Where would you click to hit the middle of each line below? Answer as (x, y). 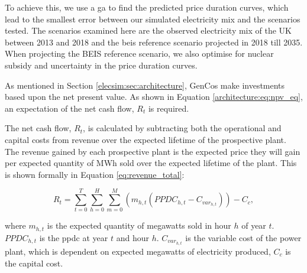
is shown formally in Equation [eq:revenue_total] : (95, 174)
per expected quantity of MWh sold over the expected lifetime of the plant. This (151, 163)
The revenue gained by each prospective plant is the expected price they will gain (153, 151)
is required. (169, 108)
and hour (133, 237)
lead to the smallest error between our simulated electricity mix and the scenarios (153, 19)
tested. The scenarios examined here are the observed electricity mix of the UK (148, 30)
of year (254, 225)
